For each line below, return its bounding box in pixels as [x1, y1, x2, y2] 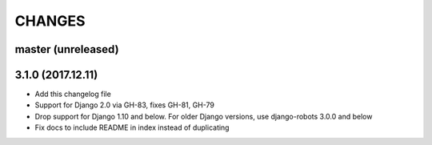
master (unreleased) [14, 42, 119, 56]
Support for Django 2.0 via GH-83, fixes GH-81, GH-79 [34, 100, 215, 110]
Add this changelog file [34, 89, 111, 99]
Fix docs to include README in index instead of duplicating [34, 123, 230, 132]
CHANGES [14, 12, 86, 30]
